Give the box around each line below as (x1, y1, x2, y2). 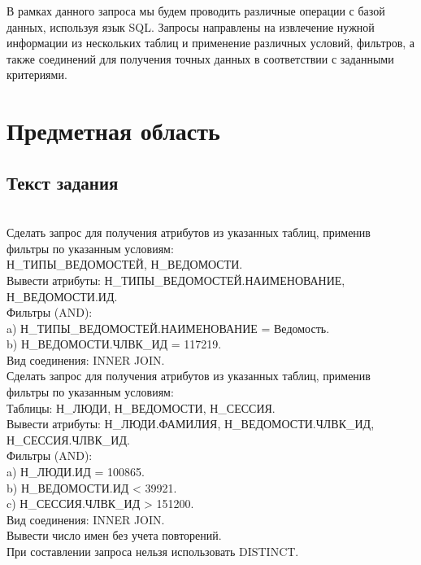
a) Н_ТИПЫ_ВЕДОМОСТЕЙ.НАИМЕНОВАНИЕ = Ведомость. (7, 319, 330, 336)
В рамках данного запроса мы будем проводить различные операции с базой (7, 2, 385, 19)
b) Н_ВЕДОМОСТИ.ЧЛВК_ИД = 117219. (7, 335, 222, 353)
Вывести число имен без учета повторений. (7, 527, 222, 544)
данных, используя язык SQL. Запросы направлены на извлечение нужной (7, 18, 375, 35)
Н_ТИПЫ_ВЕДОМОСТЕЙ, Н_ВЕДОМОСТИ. (7, 256, 243, 273)
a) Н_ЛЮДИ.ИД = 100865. (7, 463, 145, 480)
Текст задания (7, 169, 119, 195)
